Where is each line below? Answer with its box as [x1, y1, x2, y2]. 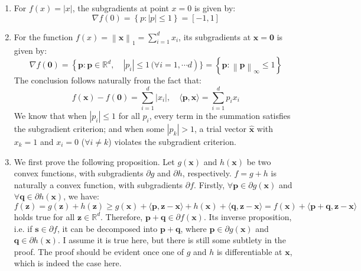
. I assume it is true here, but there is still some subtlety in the [57, 234, 286, 246]
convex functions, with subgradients [14, 167, 144, 179]
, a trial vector [194, 122, 247, 134]
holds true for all [14, 210, 75, 222]
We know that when [14, 109, 87, 121]
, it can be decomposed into [57, 222, 158, 234]
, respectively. [182, 167, 232, 179]
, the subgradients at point [72, 2, 169, 14]
